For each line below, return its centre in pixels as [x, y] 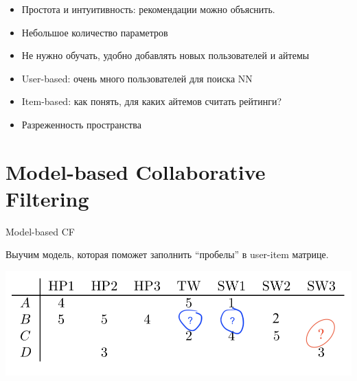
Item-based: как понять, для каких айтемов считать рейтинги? [152, 101]
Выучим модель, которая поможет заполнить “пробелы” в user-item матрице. [167, 254]
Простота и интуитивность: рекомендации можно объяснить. [148, 9]
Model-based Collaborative [136, 171]
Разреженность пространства [81, 124]
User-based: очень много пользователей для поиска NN [137, 78]
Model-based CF [40, 231]
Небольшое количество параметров [95, 32]
